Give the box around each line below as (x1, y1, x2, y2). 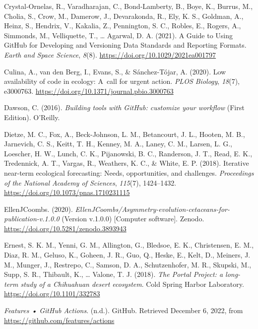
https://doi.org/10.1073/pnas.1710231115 (4, 187, 130, 197)
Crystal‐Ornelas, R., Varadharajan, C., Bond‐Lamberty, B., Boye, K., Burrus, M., (4, 1, 253, 11)
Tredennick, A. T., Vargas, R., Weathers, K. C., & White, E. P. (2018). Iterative (4, 158, 249, 168)
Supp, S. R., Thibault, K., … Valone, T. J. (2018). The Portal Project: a (4, 269, 223, 279)
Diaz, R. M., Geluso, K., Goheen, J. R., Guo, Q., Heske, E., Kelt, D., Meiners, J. (4, 250, 251, 260)
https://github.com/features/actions (4, 315, 115, 325)
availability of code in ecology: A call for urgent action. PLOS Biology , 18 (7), (4, 76, 240, 86)
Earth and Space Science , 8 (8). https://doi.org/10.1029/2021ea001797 (4, 49, 216, 60)
